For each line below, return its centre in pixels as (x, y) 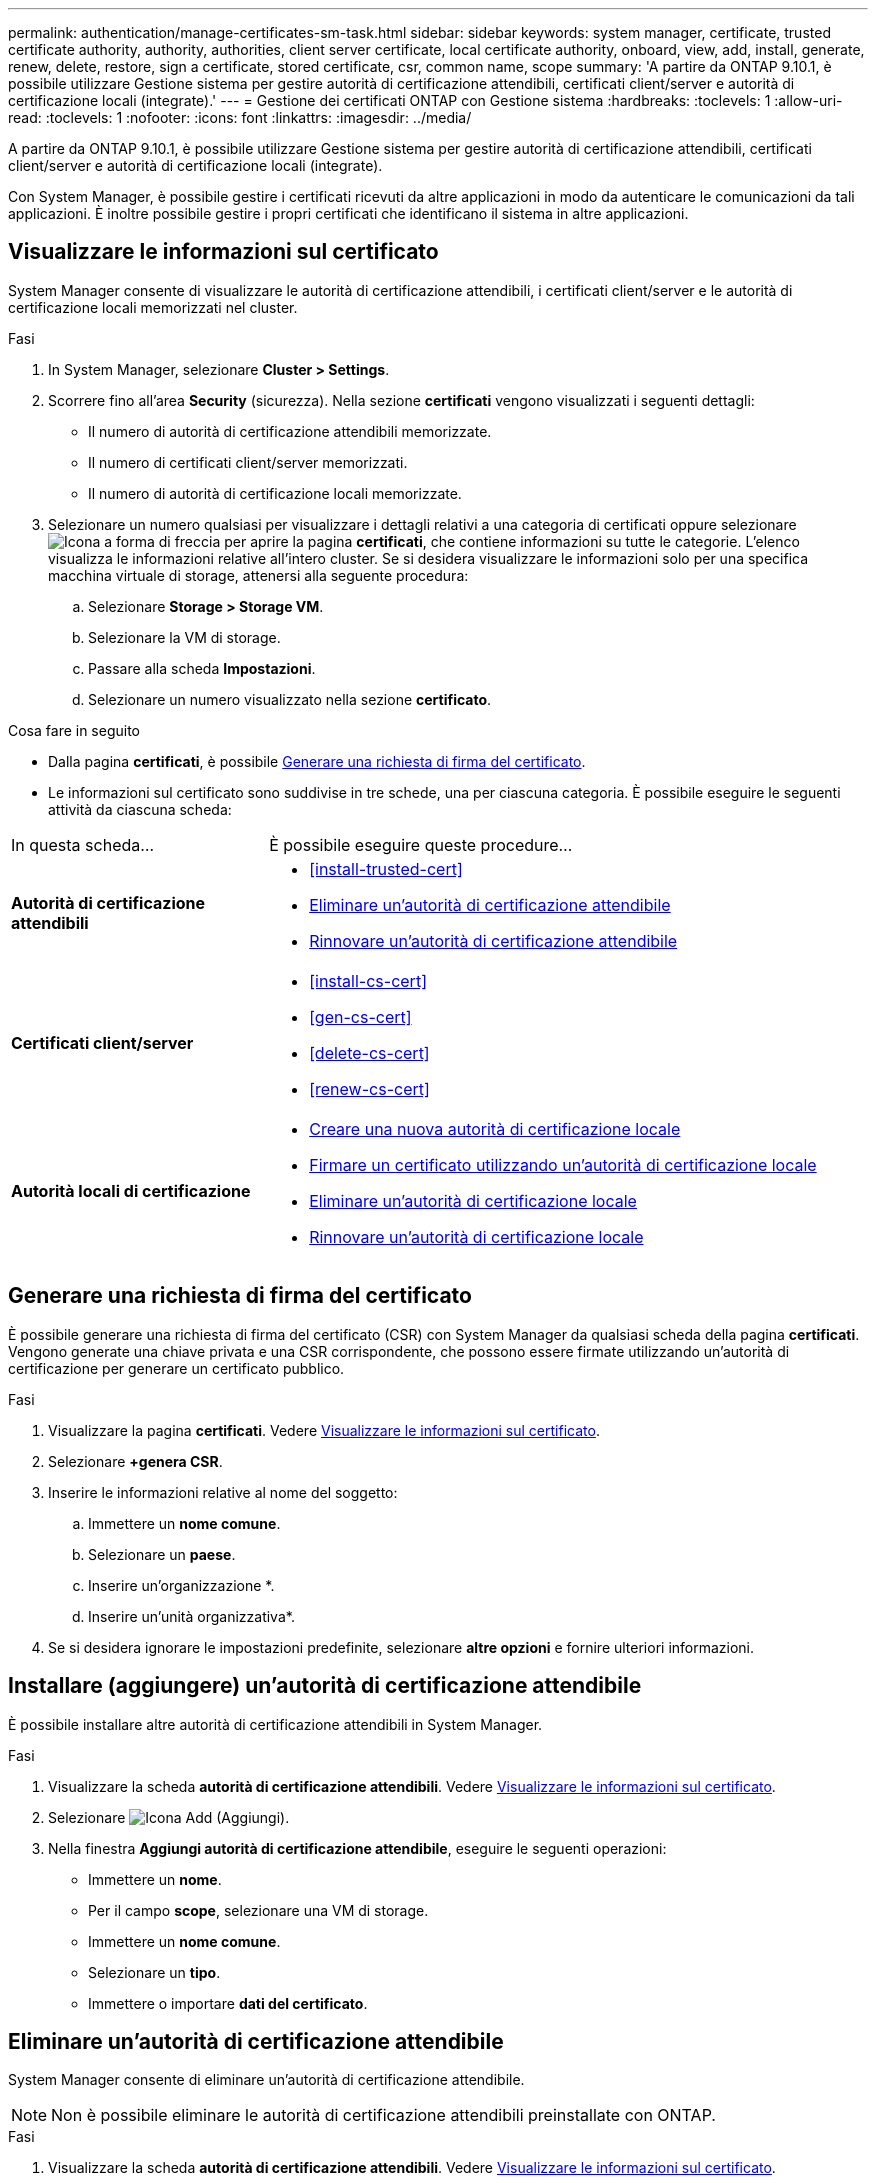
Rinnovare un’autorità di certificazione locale (476, 1236)
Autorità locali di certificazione (131, 1190)
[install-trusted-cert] (386, 868)
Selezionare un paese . (162, 1554)
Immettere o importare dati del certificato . (228, 2003)
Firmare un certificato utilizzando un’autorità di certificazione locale (563, 1164)
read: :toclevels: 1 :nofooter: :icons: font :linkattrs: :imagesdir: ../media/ (240, 117)
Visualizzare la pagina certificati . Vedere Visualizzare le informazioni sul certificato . (324, 1430)
